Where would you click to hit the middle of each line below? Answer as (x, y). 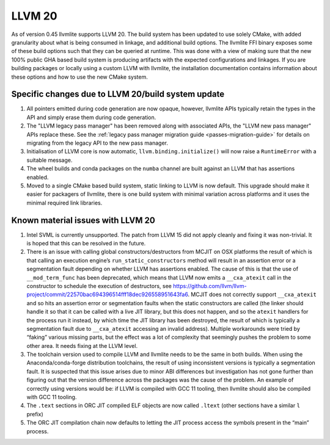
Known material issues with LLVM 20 (83, 220)
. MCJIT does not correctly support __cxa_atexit (252, 295)
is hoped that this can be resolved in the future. (86, 243)
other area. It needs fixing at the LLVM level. (82, 346)
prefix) (35, 414)
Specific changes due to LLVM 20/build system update (118, 94)
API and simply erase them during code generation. (91, 117)
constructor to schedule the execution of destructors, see (99, 286)
